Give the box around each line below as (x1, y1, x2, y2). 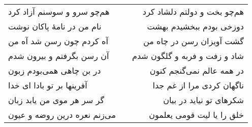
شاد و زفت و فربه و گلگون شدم (132, 50, 244, 61)
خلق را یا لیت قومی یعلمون (149, 109, 244, 120)
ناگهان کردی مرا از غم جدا (152, 79, 244, 91)
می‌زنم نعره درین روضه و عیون (8, 109, 116, 120)
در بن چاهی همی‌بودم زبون (8, 65, 101, 76)
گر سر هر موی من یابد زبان (8, 94, 105, 106)
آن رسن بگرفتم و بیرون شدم (8, 50, 109, 61)
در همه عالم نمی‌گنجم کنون (149, 65, 244, 76)
